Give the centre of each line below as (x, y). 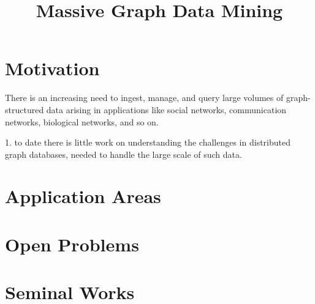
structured (25, 109)
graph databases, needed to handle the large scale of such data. (123, 154)
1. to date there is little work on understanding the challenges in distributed (148, 142)
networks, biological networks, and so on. (82, 121)
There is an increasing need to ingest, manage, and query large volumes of (144, 98)
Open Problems (72, 244)
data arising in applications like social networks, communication (166, 109)
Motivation (52, 68)
